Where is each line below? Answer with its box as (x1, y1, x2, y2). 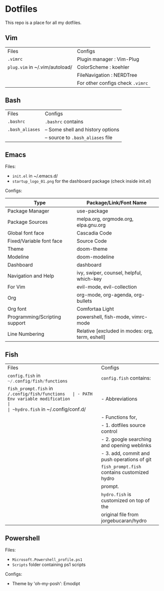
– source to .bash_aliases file (44, 134, 113, 141)
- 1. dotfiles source (101, 422, 145, 429)
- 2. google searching (101, 436, 151, 443)
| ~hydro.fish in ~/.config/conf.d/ (7, 406, 86, 413)
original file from (101, 511, 139, 518)
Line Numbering (7, 331, 44, 337)
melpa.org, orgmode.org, (76, 215, 134, 222)
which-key (76, 276, 102, 283)
